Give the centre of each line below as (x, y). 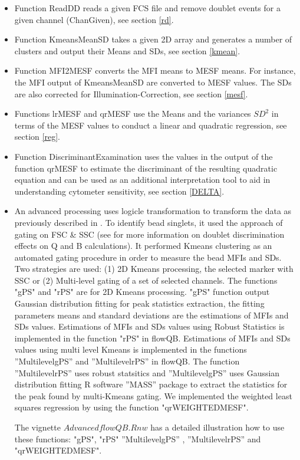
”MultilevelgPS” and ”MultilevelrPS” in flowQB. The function (127, 361)
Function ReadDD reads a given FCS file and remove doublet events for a (147, 8)
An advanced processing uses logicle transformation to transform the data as (153, 211)
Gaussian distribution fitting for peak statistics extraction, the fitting (139, 303)
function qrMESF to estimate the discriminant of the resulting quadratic (146, 168)
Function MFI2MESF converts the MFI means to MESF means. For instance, (155, 70)
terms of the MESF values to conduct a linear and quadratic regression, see (151, 125)
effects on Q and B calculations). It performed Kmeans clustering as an (143, 246)
